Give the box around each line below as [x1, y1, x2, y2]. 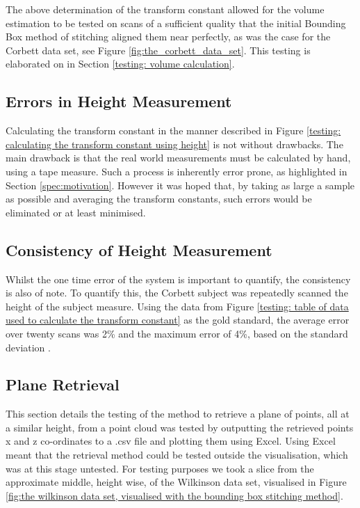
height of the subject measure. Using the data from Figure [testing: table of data [6, 299, 349, 313]
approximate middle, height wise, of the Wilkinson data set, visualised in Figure [6, 475, 347, 489]
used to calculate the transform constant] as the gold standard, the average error [6, 312, 350, 327]
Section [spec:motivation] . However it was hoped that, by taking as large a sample [6, 177, 355, 192]
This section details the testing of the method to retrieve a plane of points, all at [6, 406, 350, 421]
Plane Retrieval [6, 374, 120, 395]
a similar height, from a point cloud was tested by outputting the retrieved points [6, 420, 354, 434]
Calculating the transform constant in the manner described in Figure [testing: [6, 123, 341, 138]
